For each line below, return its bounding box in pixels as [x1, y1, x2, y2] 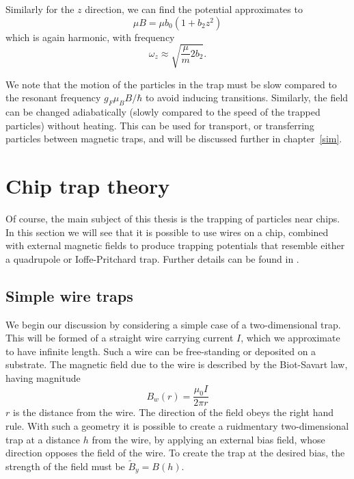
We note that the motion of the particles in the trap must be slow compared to [5, 77, 337, 91]
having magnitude [5, 370, 81, 385]
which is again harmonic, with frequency [5, 29, 175, 44]
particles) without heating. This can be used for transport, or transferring [5, 118, 314, 132]
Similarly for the [5, 2, 74, 16]
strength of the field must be [5, 459, 125, 473]
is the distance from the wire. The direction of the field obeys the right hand [12, 405, 333, 419]
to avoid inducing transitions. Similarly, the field [145, 90, 349, 105]
